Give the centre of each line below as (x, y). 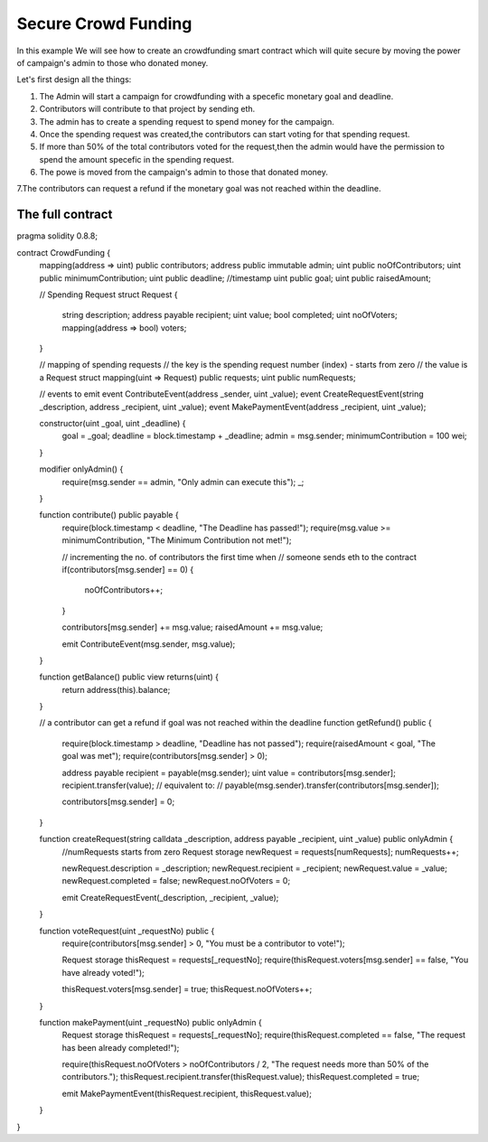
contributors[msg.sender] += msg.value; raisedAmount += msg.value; (192, 627)
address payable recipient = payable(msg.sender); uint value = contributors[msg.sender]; (229, 772)
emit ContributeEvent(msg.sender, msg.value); (149, 644)
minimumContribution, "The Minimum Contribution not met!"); (177, 540)
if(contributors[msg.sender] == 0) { (128, 569)
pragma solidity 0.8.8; (57, 236)
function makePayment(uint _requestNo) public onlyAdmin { (150, 1022)
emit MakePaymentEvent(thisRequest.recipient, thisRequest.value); (187, 1093)
